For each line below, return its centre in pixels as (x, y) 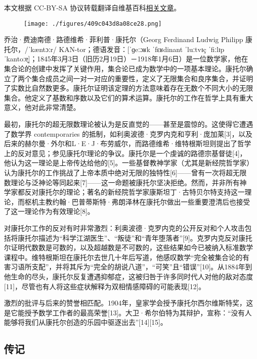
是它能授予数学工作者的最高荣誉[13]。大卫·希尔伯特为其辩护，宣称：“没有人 (128, 312)
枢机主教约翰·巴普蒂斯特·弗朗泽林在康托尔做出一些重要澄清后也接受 (137, 201)
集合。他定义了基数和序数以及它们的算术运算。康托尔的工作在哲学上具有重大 (128, 97)
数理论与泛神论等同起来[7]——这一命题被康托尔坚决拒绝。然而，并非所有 (122, 182)
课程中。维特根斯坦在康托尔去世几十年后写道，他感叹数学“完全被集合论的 (123, 257)
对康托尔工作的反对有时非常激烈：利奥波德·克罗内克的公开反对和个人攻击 (124, 228)
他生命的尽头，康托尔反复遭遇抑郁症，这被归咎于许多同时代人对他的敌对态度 (128, 276)
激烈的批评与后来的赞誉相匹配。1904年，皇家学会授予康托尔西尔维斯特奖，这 (128, 303)
